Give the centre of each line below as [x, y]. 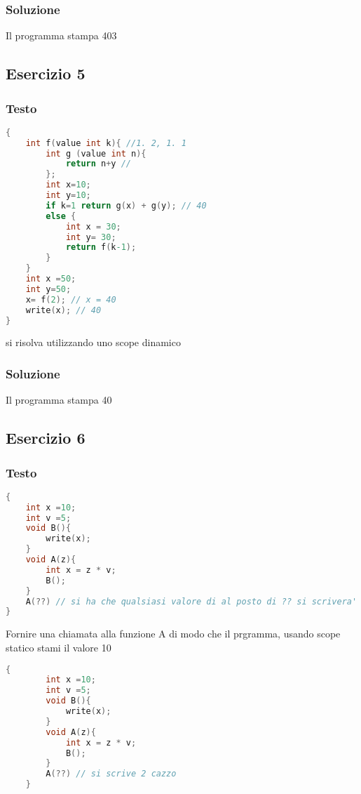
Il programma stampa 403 [61, 35]
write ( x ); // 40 [63, 310]
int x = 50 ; [51, 279]
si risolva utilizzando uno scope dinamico [93, 342]
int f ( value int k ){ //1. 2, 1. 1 [106, 143]
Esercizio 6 [46, 438]
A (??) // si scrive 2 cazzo [111, 774]
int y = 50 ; [48, 289]
